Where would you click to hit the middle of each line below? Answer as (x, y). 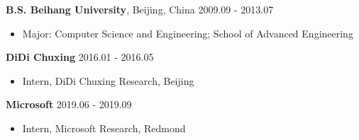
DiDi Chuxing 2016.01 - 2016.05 (80, 57)
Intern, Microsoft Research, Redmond (104, 128)
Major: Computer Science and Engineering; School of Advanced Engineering (188, 33)
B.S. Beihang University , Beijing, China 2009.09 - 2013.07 (140, 9)
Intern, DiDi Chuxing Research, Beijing (108, 80)
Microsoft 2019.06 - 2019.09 (69, 104)
